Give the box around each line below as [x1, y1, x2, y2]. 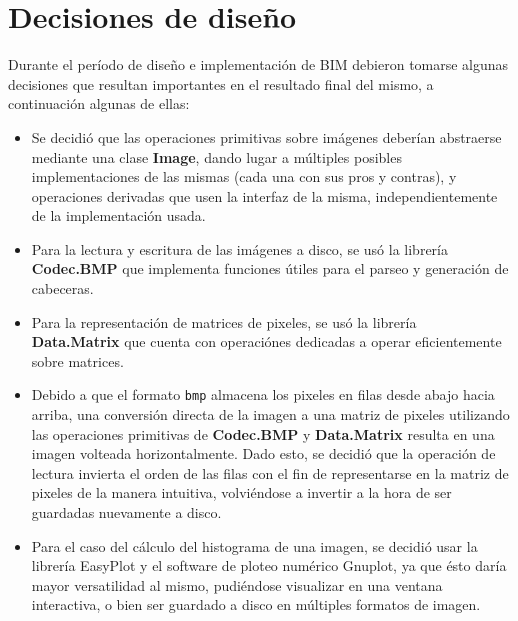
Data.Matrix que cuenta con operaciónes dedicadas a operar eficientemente [31, 331, 502, 352]
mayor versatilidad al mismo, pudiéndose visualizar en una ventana [31, 574, 443, 595]
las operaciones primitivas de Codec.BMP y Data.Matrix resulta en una [31, 423, 495, 444]
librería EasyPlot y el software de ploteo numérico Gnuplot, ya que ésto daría [31, 555, 507, 576]
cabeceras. [31, 278, 94, 299]
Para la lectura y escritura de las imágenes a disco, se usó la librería [31, 238, 448, 259]
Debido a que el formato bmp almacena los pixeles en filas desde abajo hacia [31, 384, 495, 405]
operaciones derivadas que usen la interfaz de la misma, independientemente [31, 185, 498, 206]
